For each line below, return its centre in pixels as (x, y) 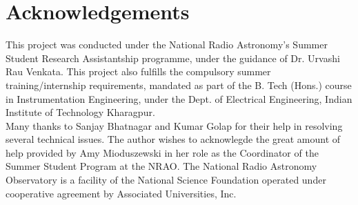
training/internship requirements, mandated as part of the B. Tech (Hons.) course (179, 85)
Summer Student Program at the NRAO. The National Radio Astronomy (161, 166)
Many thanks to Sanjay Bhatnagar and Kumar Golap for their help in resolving (174, 125)
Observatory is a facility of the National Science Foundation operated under (166, 180)
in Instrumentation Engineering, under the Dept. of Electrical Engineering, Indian (179, 98)
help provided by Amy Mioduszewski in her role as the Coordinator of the (162, 152)
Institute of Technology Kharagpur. (80, 112)
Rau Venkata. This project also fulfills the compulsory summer (138, 71)
